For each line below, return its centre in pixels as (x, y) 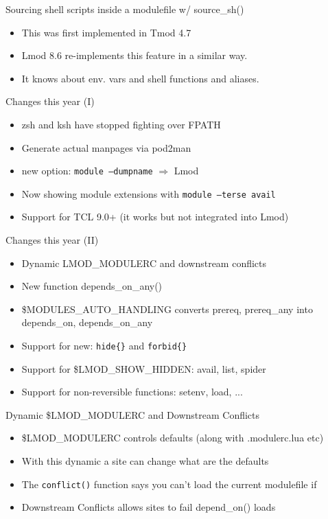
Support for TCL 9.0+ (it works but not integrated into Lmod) (155, 217)
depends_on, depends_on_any (87, 322)
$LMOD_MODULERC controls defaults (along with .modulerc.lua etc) (173, 438)
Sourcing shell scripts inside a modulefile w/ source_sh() (125, 9)
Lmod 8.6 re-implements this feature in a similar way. (134, 55)
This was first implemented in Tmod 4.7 (106, 32)
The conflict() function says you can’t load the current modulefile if (169, 484)
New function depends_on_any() (92, 286)
